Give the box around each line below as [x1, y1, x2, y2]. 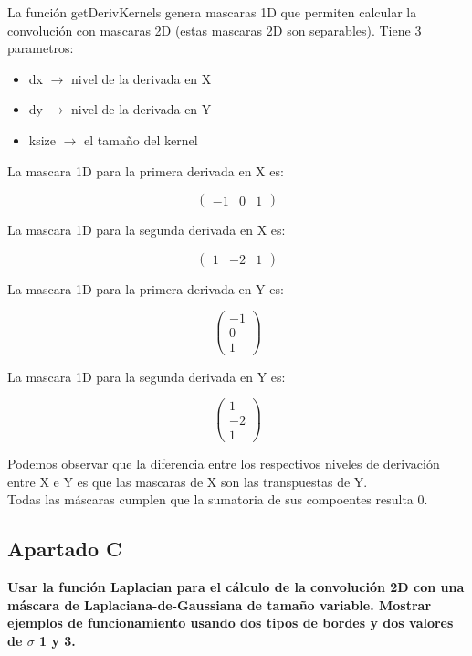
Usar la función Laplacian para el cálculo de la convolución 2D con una [7, 577, 465, 597]
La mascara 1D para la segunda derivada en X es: [7, 220, 286, 239]
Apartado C [7, 534, 122, 563]
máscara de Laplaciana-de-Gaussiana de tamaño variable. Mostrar [7, 595, 432, 614]
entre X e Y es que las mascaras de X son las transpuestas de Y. [7, 471, 368, 491]
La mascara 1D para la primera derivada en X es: [7, 161, 284, 180]
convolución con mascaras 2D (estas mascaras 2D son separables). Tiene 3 [7, 20, 422, 39]
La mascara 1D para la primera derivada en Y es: [7, 279, 284, 298]
